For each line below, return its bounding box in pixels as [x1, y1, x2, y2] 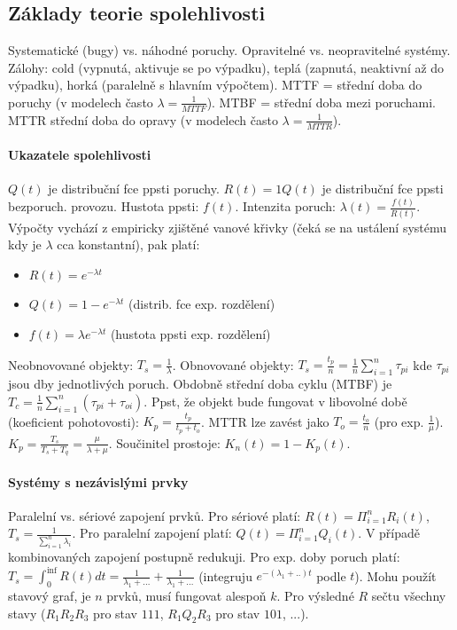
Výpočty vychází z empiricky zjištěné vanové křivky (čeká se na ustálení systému [8, 217, 447, 236]
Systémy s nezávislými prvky [8, 472, 189, 491]
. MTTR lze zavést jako [200, 412, 329, 430]
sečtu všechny [371, 587, 446, 605]
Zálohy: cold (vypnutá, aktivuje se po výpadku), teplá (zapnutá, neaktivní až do [8, 58, 445, 76]
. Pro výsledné [276, 587, 354, 605]
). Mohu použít [354, 566, 437, 585]
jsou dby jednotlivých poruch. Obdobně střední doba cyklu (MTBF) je [8, 374, 392, 393]
